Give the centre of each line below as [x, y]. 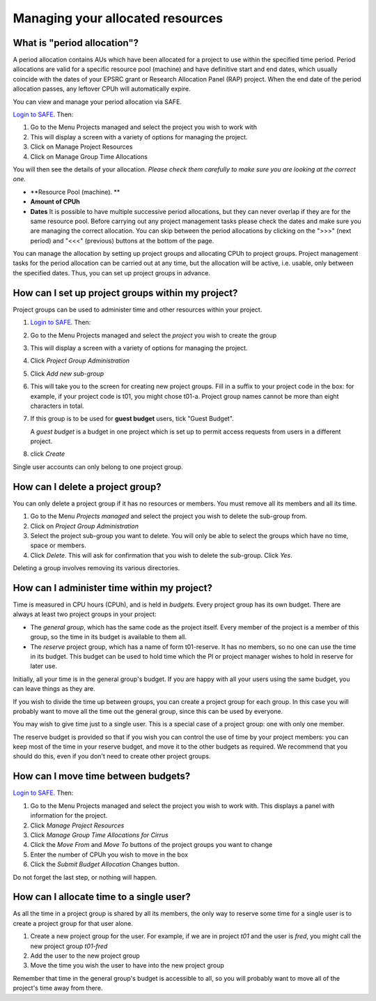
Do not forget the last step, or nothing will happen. [85, 877]
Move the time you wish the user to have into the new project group [127, 965]
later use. [44, 666]
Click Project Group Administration [80, 361]
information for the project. [69, 816]
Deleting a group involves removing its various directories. [96, 568]
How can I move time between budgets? [102, 776]
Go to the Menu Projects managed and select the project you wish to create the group [154, 335]
